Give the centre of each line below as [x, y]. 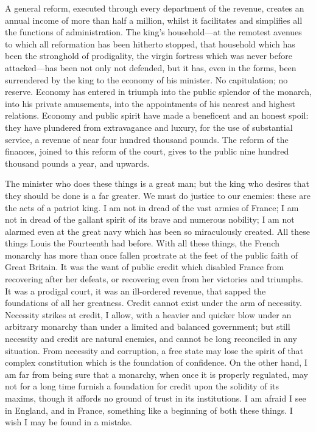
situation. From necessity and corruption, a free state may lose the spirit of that [154, 350]
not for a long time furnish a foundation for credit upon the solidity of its [142, 386]
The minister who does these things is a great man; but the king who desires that [157, 183]
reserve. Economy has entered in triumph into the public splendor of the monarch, [158, 92]
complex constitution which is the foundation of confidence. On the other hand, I [156, 362]
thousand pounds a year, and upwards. [77, 163]
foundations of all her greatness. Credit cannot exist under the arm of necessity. [153, 303]
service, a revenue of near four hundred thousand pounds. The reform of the [147, 139]
